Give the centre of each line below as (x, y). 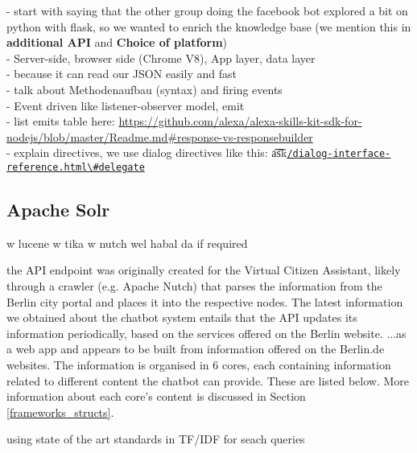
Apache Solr (58, 210)
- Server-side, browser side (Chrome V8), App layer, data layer (161, 58)
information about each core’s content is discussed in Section (156, 396)
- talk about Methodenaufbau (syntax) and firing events (145, 89)
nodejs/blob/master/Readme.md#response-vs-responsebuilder (160, 136)
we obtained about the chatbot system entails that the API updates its (182, 317)
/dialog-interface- (339, 154)
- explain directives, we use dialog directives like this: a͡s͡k (147, 152)
